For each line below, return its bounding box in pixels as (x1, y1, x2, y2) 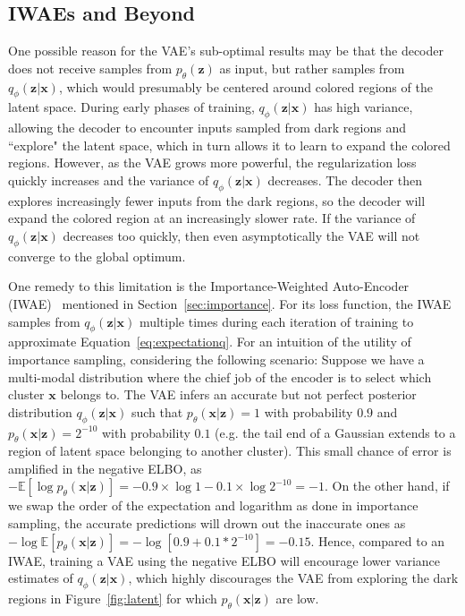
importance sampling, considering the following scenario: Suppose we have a (8, 349, 425, 368)
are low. (275, 589, 319, 608)
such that (131, 402, 183, 421)
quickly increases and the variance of (8, 170, 209, 189)
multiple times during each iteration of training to (139, 312, 414, 330)
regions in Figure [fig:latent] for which (8, 589, 217, 608)
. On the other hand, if (324, 476, 450, 495)
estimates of (8, 569, 73, 587)
